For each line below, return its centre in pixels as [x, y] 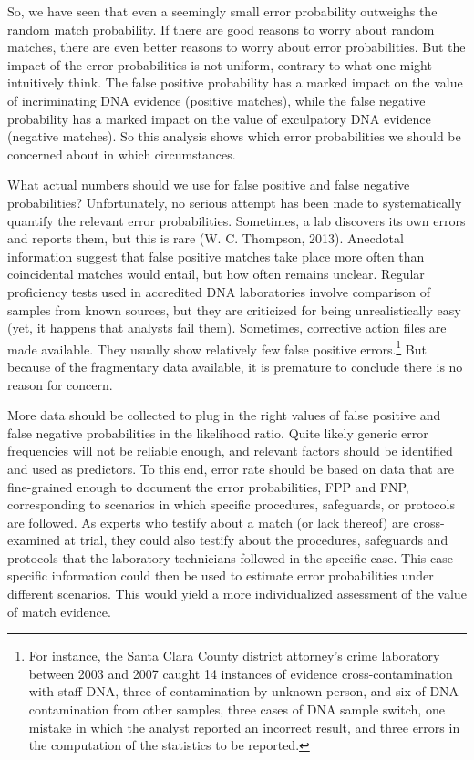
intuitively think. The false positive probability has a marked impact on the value [235, 82]
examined [34, 540]
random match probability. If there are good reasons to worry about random [221, 29]
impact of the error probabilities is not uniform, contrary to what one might [220, 64]
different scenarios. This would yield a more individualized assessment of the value [237, 594]
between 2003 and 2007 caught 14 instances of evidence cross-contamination [241, 673]
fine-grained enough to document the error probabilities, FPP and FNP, [208, 486]
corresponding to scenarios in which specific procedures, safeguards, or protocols [231, 504]
